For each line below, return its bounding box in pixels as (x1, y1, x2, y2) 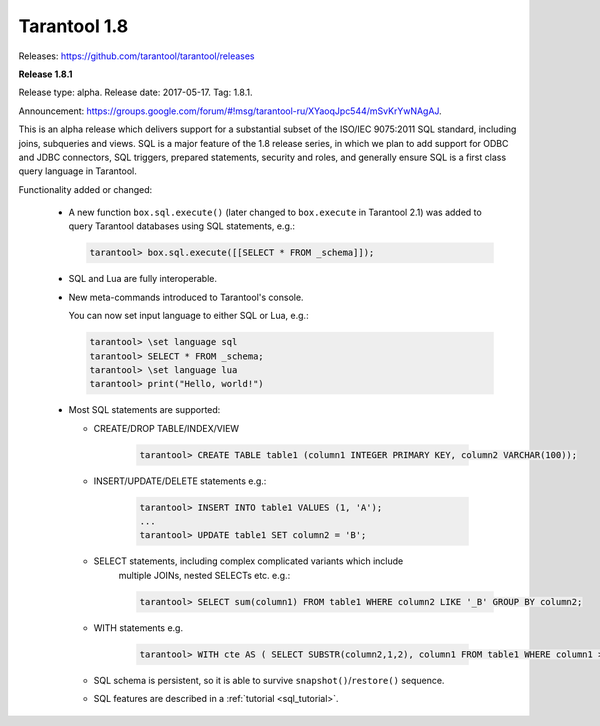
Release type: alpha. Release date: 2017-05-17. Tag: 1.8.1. (18, 86, 253, 99)
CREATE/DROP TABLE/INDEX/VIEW (93, 422, 240, 434)
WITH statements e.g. (93, 621, 184, 634)
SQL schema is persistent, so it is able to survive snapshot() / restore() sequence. (93, 674, 445, 686)
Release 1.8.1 (18, 68, 73, 80)
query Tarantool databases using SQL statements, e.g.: (68, 220, 295, 232)
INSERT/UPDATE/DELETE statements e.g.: (93, 475, 267, 487)
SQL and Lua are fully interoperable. (68, 273, 218, 285)
